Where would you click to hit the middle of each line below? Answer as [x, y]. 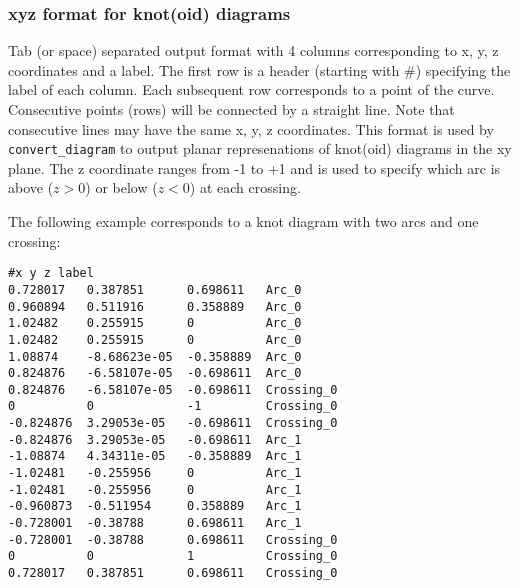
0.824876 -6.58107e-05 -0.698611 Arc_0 [155, 373]
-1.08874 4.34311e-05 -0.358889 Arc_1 [155, 456]
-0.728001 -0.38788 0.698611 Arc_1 [155, 523]
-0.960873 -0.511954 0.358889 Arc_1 [155, 506]
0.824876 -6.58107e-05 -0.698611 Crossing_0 [173, 389]
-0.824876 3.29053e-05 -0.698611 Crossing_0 [173, 423]
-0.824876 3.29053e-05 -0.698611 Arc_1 [155, 439]
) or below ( [121, 187]
